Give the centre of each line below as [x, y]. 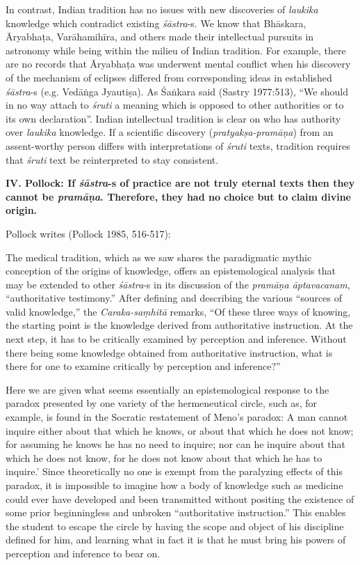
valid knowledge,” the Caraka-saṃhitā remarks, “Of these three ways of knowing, [178, 311]
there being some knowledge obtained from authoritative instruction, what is [169, 352]
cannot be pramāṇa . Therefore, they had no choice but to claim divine [178, 196]
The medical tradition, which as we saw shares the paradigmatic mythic [159, 257]
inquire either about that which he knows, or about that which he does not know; [180, 430]
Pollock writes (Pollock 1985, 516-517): [88, 233]
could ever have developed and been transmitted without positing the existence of [180, 498]
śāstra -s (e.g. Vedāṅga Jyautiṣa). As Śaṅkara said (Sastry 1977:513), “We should [177, 91]
